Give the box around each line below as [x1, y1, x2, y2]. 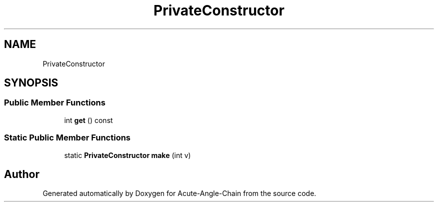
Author [4, 167, 39, 180]
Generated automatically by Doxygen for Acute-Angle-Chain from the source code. [42, 189, 316, 198]
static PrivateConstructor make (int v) [64, 150, 191, 159]
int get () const [64, 115, 113, 124]
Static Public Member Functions [4, 132, 131, 143]
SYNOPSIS [4, 76, 58, 89]
